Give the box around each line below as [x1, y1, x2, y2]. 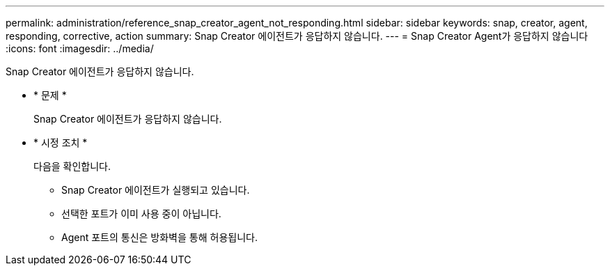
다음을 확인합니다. [33, 160, 111, 172]
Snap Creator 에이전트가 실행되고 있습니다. [61, 184, 250, 196]
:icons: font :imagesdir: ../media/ [6, 42, 154, 54]
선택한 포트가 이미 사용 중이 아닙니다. [61, 208, 221, 219]
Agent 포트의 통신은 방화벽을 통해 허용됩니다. [61, 231, 258, 243]
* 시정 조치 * [33, 137, 88, 148]
